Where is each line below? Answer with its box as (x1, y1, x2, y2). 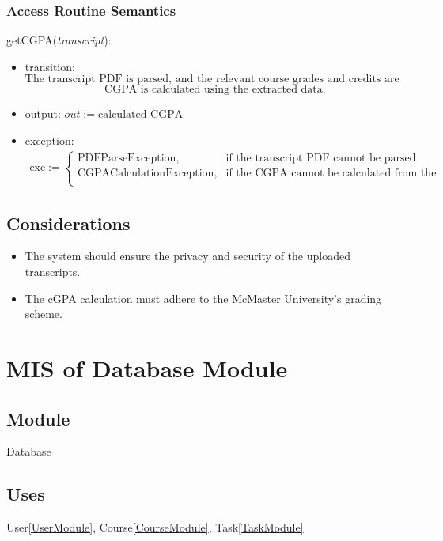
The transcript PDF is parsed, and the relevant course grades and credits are (25, 74, 399, 85)
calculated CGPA (98, 109, 184, 121)
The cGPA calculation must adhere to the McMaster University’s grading (25, 289, 382, 306)
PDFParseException (77, 152, 176, 164)
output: (25, 105, 61, 122)
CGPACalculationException (77, 167, 214, 179)
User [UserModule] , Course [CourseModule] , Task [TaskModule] (6, 519, 304, 535)
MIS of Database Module (6, 351, 288, 384)
